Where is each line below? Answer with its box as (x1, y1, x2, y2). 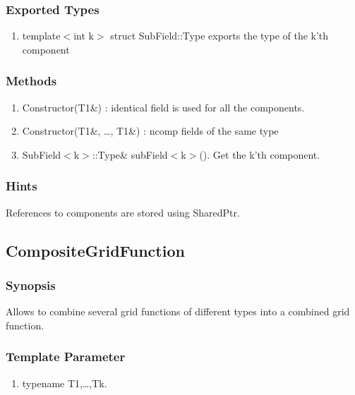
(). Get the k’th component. (199, 147, 320, 162)
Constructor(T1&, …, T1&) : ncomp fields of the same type (22, 123, 279, 138)
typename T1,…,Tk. (22, 375, 107, 390)
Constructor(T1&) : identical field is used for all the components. (22, 99, 305, 114)
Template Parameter (6, 348, 126, 365)
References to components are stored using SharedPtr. (6, 205, 240, 219)
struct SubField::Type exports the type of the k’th (110, 28, 329, 43)
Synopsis (6, 276, 56, 293)
